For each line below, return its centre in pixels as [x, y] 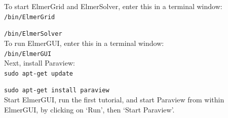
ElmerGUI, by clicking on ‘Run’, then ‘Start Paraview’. [89, 109]
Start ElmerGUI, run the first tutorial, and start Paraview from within [114, 100]
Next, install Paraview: [40, 63]
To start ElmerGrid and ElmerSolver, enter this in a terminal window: [113, 6]
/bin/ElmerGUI [28, 54]
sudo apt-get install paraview [57, 91]
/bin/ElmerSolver [33, 34]
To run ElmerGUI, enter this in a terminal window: [84, 43]
